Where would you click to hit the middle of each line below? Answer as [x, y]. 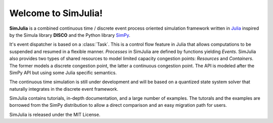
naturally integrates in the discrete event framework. [64, 89]
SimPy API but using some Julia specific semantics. [63, 73]
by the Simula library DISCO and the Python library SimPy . [70, 35]
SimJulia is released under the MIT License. [55, 114]
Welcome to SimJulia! [56, 13]
